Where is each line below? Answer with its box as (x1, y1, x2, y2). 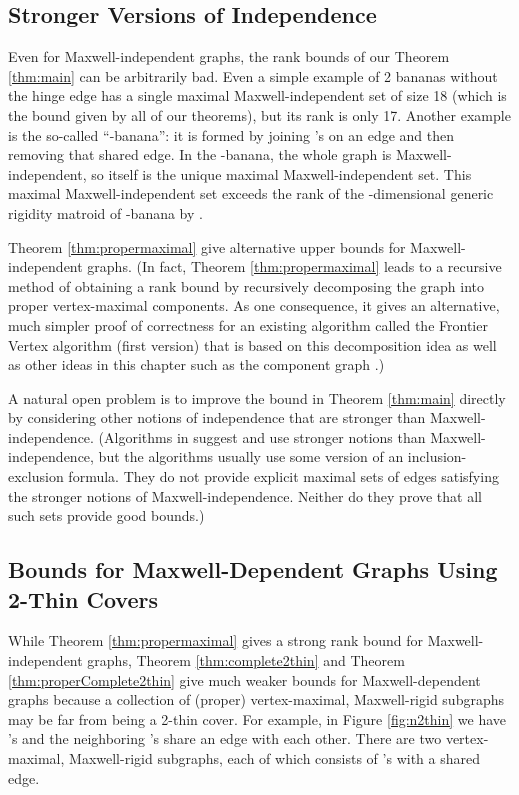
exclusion (8, 466, 64, 487)
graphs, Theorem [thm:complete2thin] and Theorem (87, 650, 405, 671)
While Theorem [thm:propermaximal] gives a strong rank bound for (8, 630, 424, 651)
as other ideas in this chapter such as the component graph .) (8, 354, 385, 375)
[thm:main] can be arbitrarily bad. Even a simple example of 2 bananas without (8, 65, 498, 86)
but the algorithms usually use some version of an (98, 446, 404, 467)
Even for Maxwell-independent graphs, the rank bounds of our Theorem (8, 46, 450, 67)
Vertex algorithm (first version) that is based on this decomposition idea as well (8, 334, 497, 355)
